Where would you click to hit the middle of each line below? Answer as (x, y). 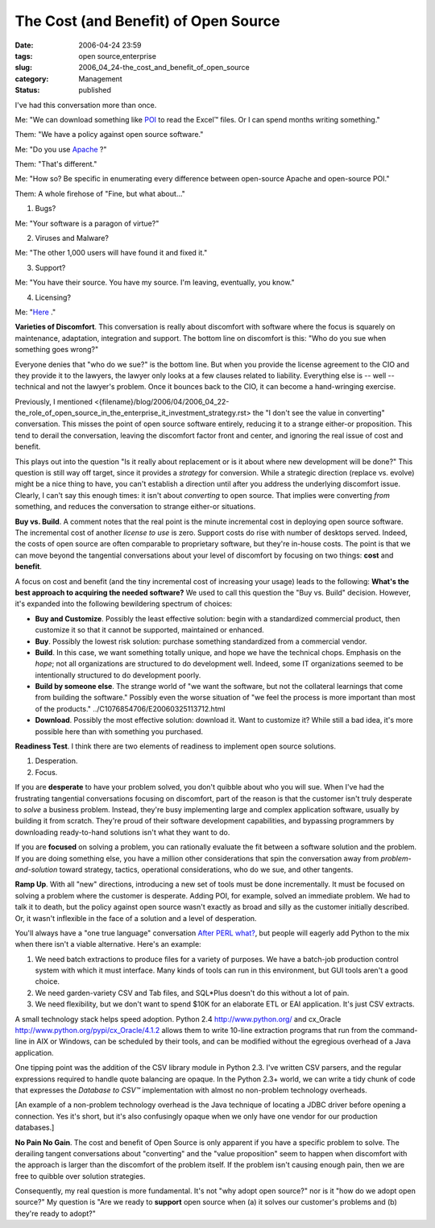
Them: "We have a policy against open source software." (109, 135)
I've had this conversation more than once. (86, 105)
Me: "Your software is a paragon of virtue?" (87, 223)
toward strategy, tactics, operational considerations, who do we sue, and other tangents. (206, 869)
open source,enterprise (118, 56)
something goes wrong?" (57, 350)
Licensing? (53, 297)
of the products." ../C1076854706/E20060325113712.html (130, 708)
